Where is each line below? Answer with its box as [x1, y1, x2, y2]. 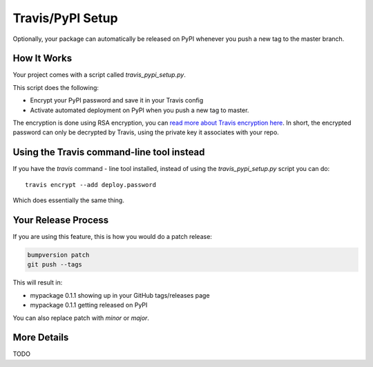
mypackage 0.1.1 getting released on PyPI [30, 301, 148, 310]
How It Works [12, 53, 73, 64]
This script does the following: [12, 83, 99, 91]
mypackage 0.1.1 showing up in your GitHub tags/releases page [30, 291, 210, 299]
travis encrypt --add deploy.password [25, 181, 157, 188]
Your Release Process [12, 214, 109, 226]
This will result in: [12, 278, 63, 287]
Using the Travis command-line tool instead [12, 146, 205, 159]
